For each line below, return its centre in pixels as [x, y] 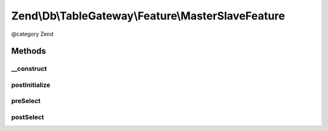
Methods [29, 51]
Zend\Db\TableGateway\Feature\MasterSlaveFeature [148, 16]
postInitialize [31, 85]
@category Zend [32, 34]
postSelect [28, 117]
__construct [29, 69]
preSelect [26, 101]
